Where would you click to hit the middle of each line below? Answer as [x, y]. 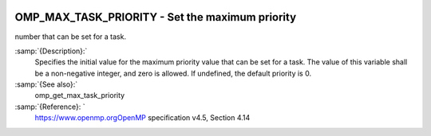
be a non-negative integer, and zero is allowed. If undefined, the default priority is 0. [173, 73]
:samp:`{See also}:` [46, 84]
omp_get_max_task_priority [80, 95]
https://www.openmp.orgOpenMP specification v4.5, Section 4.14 [142, 118]
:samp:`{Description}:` [51, 51]
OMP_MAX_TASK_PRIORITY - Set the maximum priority [156, 17]
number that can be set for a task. [71, 37]
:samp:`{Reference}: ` [50, 107]
